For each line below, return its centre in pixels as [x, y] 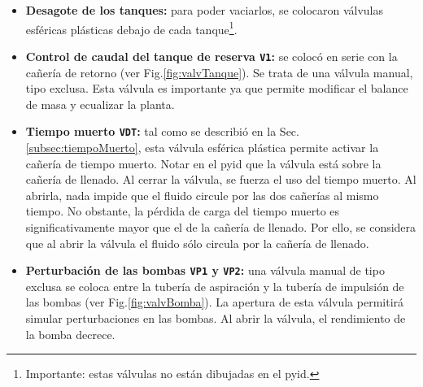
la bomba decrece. [70, 334]
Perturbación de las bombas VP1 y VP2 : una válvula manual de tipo [205, 270]
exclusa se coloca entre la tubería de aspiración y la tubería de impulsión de [215, 286]
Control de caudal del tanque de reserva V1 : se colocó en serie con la [211, 56]
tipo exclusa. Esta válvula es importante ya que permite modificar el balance [217, 88]
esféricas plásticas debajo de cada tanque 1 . [131, 28]
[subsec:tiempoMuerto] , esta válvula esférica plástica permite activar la [202, 147]
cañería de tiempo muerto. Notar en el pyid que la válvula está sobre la [203, 163]
